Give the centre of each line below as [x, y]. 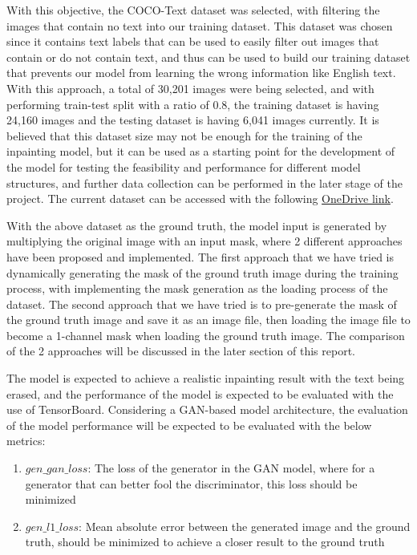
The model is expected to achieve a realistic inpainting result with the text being [206, 378]
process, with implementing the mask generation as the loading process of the [197, 288]
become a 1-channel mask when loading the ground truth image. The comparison [206, 335]
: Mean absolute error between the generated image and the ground [245, 526]
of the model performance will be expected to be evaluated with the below [189, 425]
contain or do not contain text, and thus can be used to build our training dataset [208, 57]
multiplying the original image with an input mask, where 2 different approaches [204, 241]
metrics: [26, 441]
